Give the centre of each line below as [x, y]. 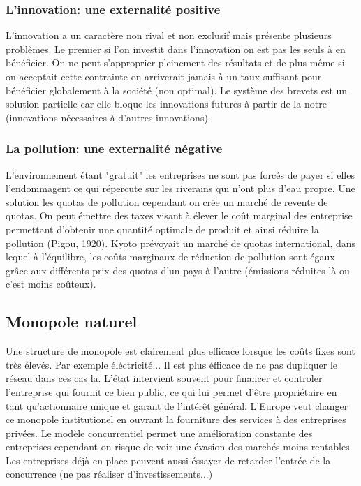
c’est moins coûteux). [51, 284]
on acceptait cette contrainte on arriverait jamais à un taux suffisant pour [164, 76]
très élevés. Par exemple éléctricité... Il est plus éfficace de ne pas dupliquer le [172, 364]
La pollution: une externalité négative [114, 148]
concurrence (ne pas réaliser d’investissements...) [109, 474]
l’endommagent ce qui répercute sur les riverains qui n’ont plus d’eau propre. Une [180, 188]
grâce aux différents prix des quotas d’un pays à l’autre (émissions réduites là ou [178, 270]
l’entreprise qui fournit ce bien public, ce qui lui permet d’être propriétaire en [171, 391]
